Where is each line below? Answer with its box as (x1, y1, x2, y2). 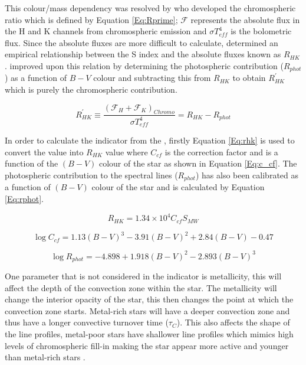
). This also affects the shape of (176, 316, 290, 328)
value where (105, 145, 148, 158)
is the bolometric (231, 25, 292, 37)
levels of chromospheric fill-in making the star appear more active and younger (5, 339, 289, 351)
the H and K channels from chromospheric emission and (5, 25, 207, 37)
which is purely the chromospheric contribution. (5, 83, 177, 96)
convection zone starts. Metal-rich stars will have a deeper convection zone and (5, 304, 290, 317)
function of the (5, 157, 58, 170)
